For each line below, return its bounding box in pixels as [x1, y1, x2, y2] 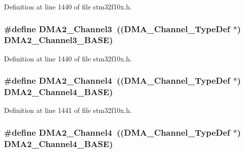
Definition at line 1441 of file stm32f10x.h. [4, 105, 132, 115]
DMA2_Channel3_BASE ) [4, 34, 113, 46]
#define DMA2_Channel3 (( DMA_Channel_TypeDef [4, 22, 230, 35]
